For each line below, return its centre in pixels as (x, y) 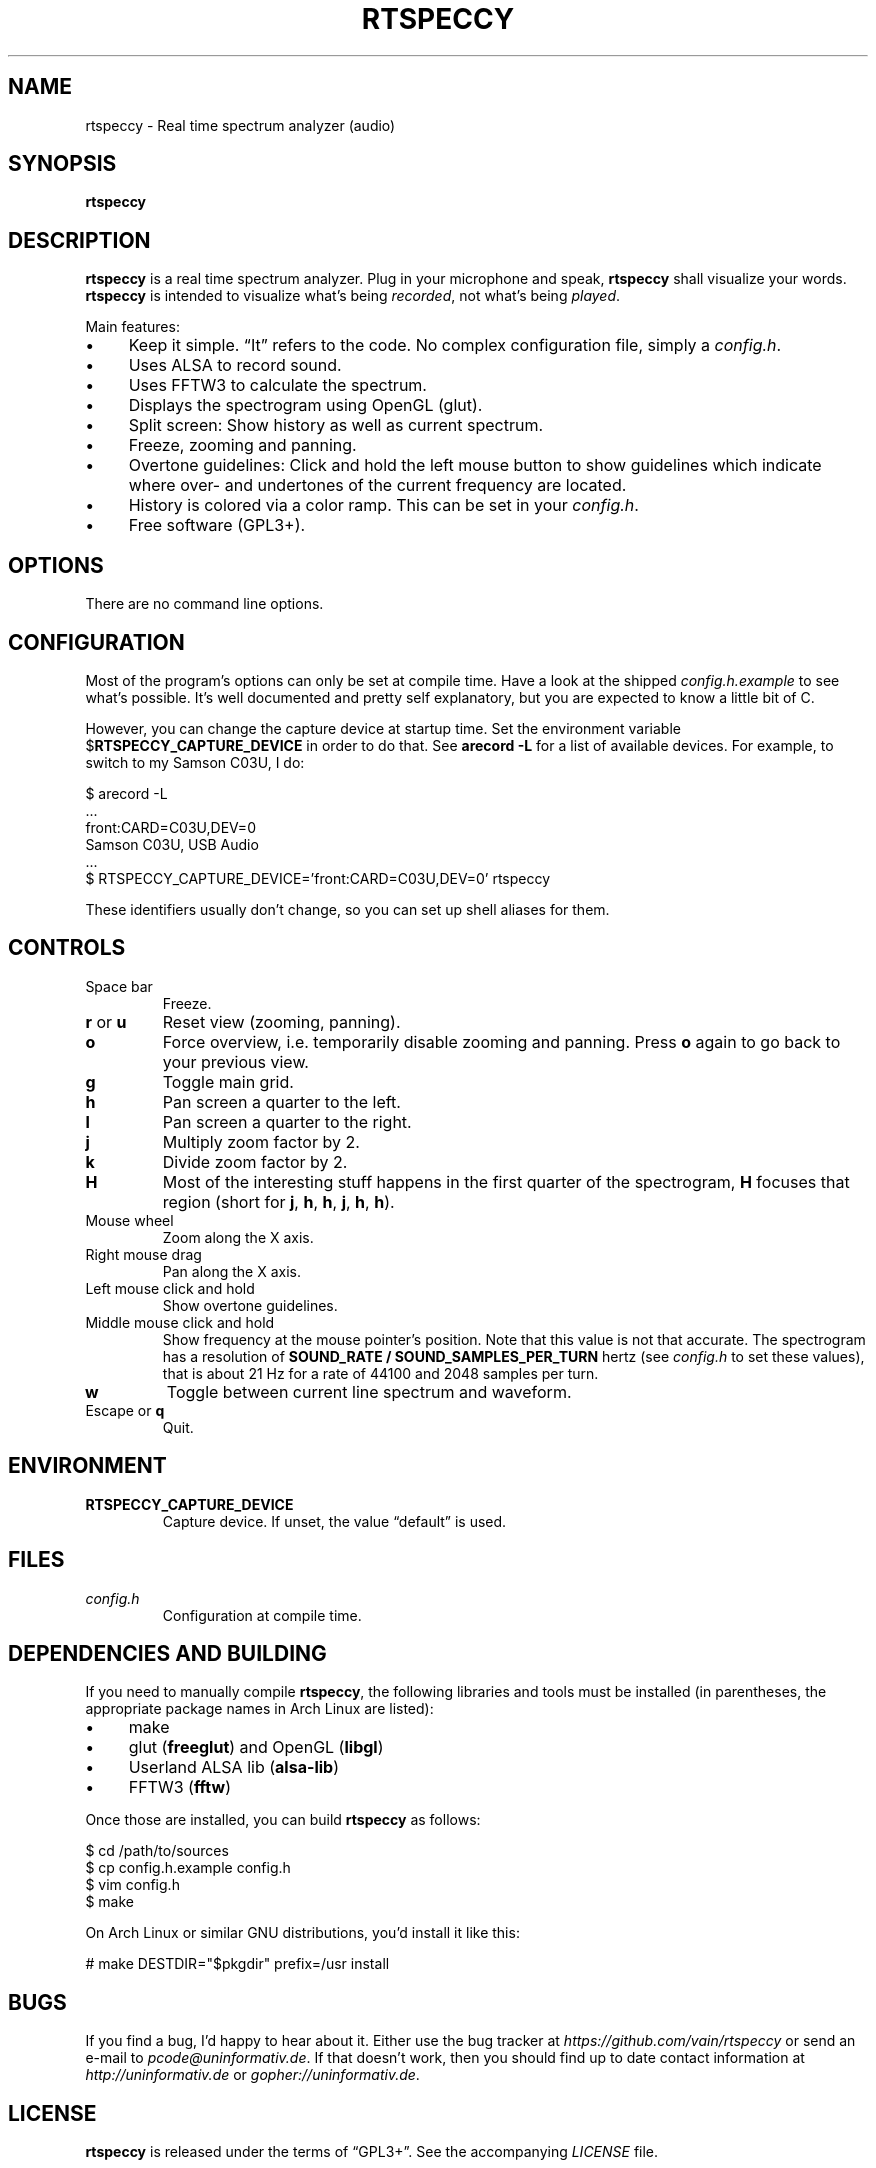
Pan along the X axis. (232, 1271)
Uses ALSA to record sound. (235, 365)
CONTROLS (67, 948)
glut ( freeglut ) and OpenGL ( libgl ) (256, 1747)
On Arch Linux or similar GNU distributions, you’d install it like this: (302, 1933)
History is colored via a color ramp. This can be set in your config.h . (383, 505)
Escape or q (125, 1410)
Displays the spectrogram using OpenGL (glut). (305, 405)
